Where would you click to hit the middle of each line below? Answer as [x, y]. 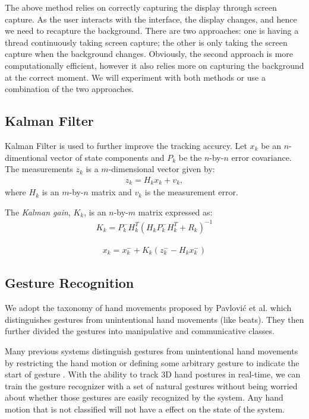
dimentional [26, 157]
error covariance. [261, 157]
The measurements [39, 169]
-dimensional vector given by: [162, 169]
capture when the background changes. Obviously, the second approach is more [149, 54]
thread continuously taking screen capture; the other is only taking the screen [146, 42]
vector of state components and [107, 157]
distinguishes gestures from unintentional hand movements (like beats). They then [154, 319]
